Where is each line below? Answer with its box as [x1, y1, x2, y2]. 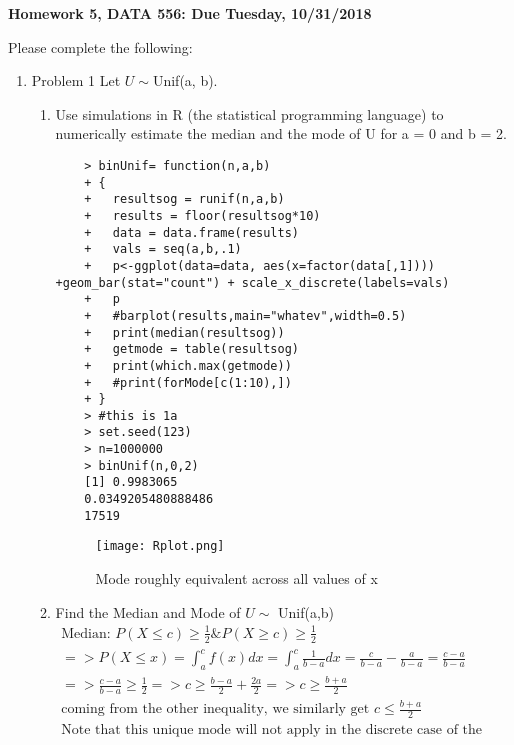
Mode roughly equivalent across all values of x [95, 568, 378, 589]
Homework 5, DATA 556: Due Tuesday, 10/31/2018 [8, 3, 372, 23]
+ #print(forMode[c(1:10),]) [84, 375, 292, 390]
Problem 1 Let [31, 70, 121, 91]
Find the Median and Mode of [55, 601, 241, 622]
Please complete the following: [8, 36, 193, 57]
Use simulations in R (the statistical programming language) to [55, 103, 444, 124]
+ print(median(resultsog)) [84, 325, 285, 340]
